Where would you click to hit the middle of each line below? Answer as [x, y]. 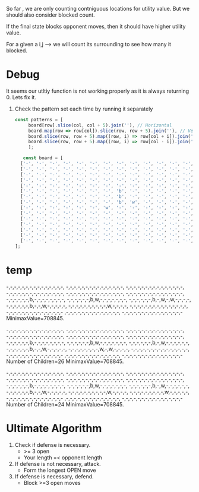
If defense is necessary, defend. [54, 476]
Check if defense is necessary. [53, 444]
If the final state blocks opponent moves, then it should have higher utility [96, 26]
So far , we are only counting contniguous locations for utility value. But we [98, 9]
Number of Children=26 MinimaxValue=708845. [65, 361]
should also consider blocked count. [50, 15]
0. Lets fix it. [21, 97]
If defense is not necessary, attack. [58, 463]
